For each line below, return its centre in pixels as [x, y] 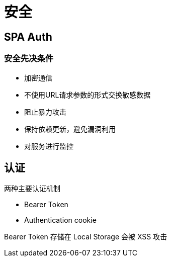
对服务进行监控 [49, 146]
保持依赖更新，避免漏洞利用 [70, 129]
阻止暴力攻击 [45, 112]
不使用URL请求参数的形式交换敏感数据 [88, 95]
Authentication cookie [60, 220]
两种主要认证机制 [32, 189]
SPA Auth [28, 37]
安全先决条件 [29, 59]
